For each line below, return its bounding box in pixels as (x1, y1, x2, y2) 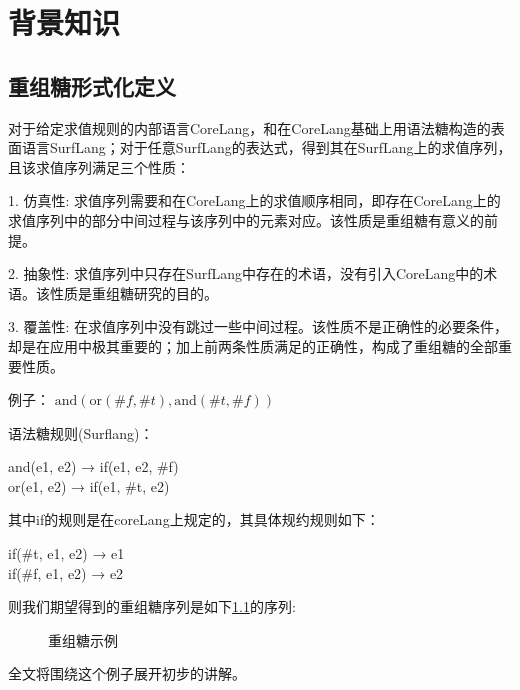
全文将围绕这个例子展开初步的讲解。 (8, 663, 246, 684)
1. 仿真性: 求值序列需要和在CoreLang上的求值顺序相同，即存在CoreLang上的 (8, 190, 501, 211)
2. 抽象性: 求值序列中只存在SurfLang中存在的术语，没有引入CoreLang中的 (8, 263, 484, 284)
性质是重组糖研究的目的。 (49, 282, 218, 303)
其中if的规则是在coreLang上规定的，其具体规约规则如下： (8, 509, 380, 530)
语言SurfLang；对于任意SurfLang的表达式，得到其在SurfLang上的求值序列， (21, 137, 512, 158)
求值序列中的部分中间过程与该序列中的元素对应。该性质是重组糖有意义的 (8, 209, 484, 230)
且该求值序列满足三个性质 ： (8, 156, 190, 177)
